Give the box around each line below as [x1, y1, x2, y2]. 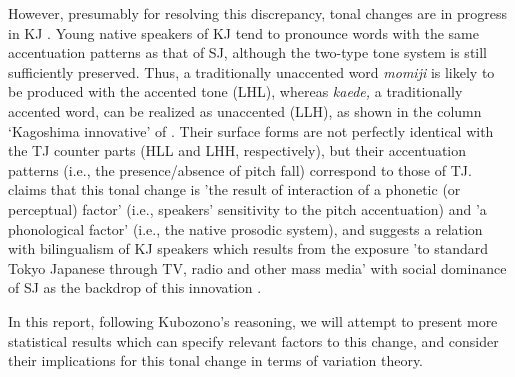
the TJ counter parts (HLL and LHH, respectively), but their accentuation [8, 140, 467, 161]
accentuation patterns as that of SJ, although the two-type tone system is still [8, 42, 488, 63]
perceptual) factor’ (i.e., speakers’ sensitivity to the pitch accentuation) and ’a [8, 198, 487, 219]
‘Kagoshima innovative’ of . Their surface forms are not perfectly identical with [8, 120, 494, 141]
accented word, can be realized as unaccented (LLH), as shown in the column [8, 100, 482, 121]
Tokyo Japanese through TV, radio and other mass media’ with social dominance [8, 257, 507, 278]
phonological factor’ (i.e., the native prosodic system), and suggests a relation [8, 218, 483, 239]
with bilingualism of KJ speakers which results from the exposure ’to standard [8, 238, 489, 259]
